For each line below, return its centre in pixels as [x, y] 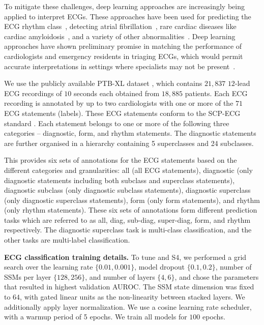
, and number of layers [120, 276]
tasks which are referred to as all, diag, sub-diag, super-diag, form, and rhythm [127, 219]
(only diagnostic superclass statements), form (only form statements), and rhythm [132, 200]
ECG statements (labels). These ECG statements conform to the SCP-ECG [122, 113]
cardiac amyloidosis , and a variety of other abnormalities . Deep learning [120, 36]
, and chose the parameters [217, 276]
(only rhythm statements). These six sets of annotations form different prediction [131, 210]
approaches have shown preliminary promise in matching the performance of [123, 46]
